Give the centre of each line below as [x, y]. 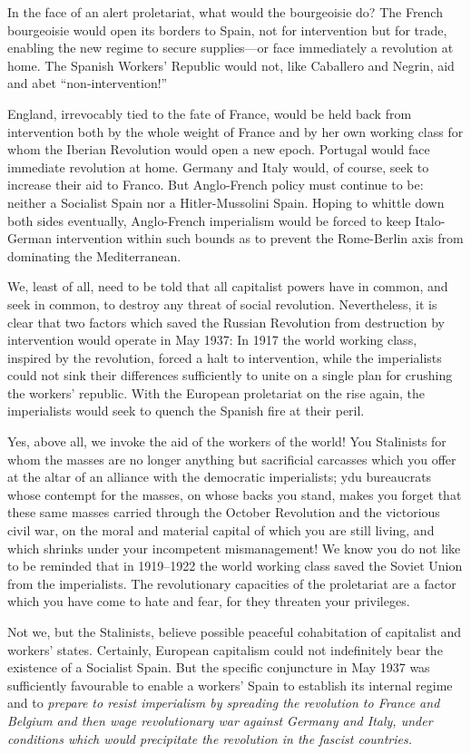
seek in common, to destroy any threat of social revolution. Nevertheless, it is [222, 304]
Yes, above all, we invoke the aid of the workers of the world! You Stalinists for [227, 441]
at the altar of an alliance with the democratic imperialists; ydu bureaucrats [220, 477]
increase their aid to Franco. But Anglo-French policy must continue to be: [216, 185]
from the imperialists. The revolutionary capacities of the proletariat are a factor [232, 583]
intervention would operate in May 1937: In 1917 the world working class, [212, 340]
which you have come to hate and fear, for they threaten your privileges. [209, 601]
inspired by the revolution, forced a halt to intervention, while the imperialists [225, 357]
